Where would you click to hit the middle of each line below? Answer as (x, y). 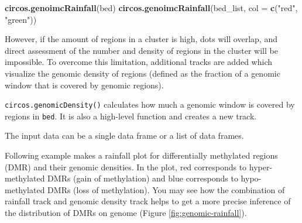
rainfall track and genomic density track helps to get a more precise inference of (148, 201)
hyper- (261, 167)
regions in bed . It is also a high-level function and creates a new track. (131, 116)
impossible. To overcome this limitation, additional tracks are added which (138, 62)
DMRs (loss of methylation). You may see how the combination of (166, 189)
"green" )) (21, 19)
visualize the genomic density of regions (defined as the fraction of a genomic (143, 73)
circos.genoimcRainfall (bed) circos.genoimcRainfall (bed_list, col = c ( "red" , (151, 8)
